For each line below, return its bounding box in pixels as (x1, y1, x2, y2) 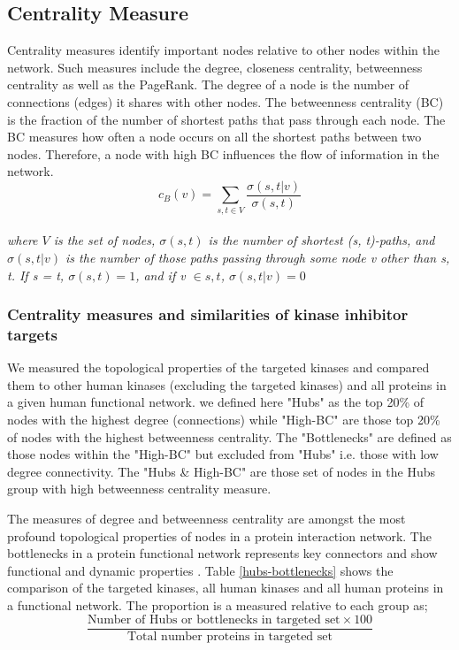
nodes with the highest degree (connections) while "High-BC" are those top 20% (7, 410, 440, 429)
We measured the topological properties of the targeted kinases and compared (7, 358, 430, 377)
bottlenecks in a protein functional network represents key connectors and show (7, 544, 438, 562)
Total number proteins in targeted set (127, 630, 333, 643)
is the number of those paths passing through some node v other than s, (65, 248, 450, 266)
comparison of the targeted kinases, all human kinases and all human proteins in (7, 578, 444, 597)
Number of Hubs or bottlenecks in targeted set (87, 613, 340, 626)
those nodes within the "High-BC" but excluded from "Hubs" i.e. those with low (7, 445, 439, 463)
